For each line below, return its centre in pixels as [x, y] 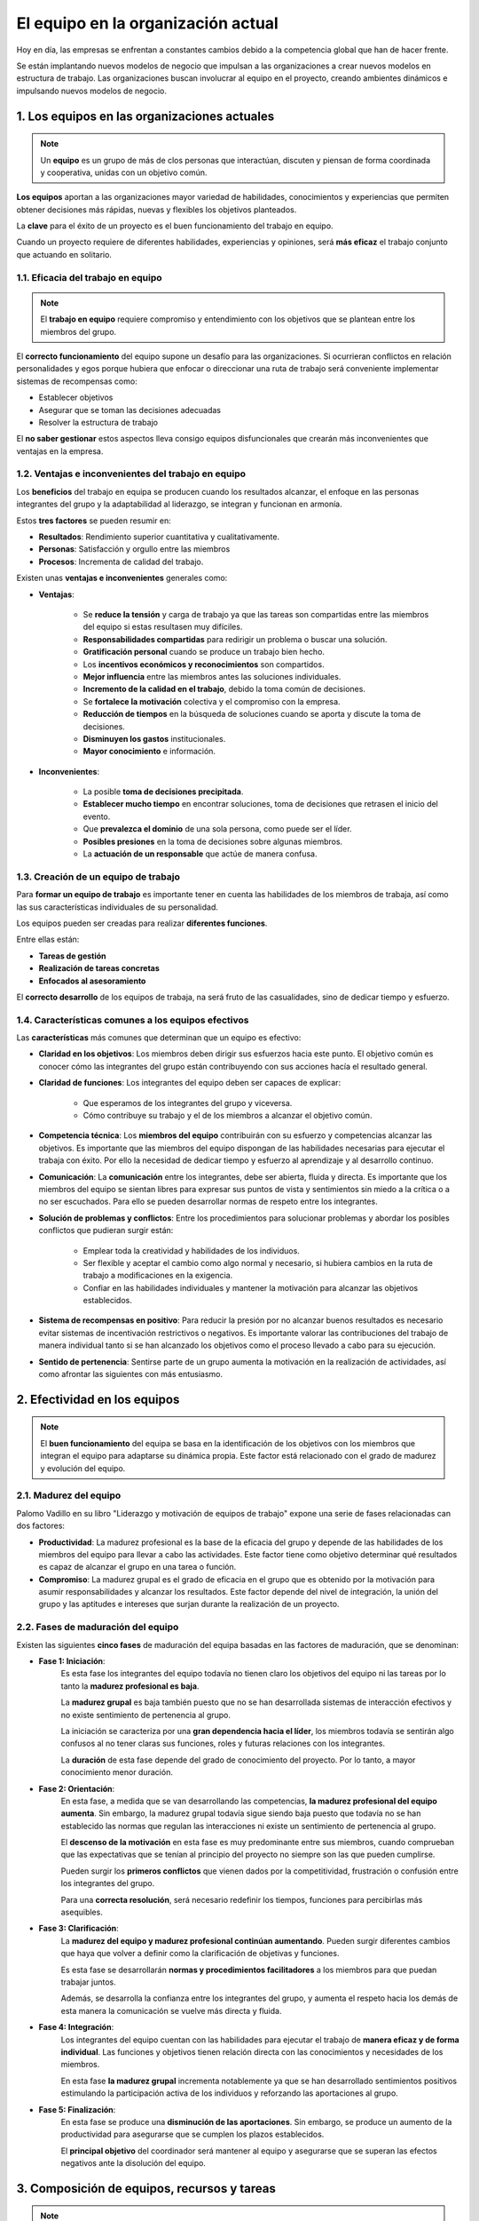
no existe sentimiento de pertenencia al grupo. [145, 1715]
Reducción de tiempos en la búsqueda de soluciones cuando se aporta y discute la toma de [252, 714]
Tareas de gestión [72, 956]
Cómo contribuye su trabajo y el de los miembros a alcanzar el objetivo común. [228, 1115]
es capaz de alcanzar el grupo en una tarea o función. [137, 1567]
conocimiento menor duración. [117, 1772]
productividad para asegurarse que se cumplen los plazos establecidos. [192, 2134]
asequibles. [82, 1912]
